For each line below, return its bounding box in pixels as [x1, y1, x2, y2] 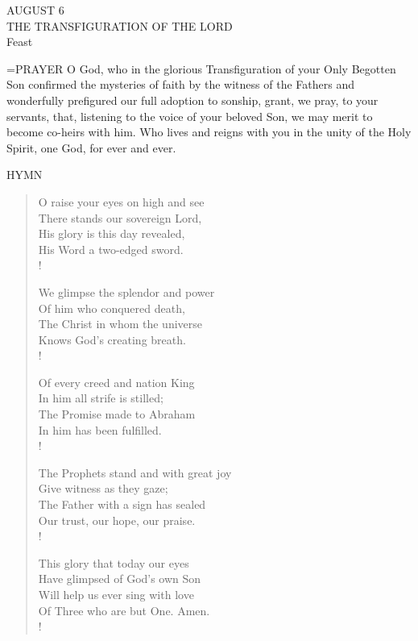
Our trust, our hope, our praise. [38, 511, 196, 528]
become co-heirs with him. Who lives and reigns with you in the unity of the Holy [6, 123, 412, 140]
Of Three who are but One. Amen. [38, 601, 210, 618]
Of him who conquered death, [38, 299, 185, 316]
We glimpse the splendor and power [38, 283, 215, 300]
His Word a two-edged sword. [38, 240, 184, 257]
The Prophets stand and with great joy [38, 464, 232, 481]
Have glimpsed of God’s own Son [38, 570, 201, 587]
